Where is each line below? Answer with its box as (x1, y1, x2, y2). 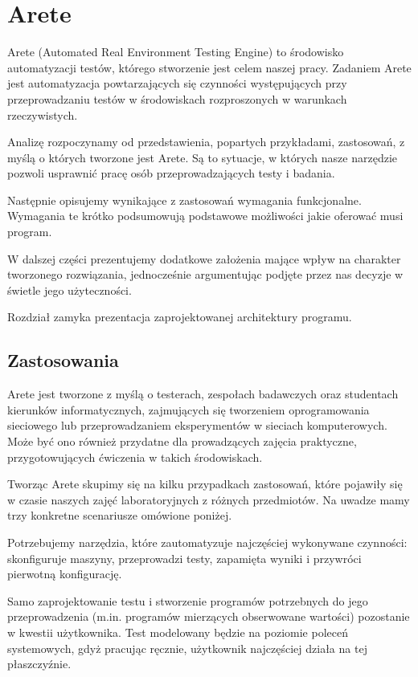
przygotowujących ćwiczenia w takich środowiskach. (7, 448, 263, 465)
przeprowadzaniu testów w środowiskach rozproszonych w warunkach (7, 90, 347, 107)
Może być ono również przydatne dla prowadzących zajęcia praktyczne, (7, 433, 357, 450)
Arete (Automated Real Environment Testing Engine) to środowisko (7, 43, 344, 60)
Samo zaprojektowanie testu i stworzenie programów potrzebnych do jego (7, 592, 368, 609)
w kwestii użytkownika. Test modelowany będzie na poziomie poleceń (7, 623, 349, 640)
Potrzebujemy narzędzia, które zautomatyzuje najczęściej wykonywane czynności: (7, 533, 408, 550)
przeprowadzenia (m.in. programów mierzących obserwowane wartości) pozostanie (7, 608, 410, 625)
